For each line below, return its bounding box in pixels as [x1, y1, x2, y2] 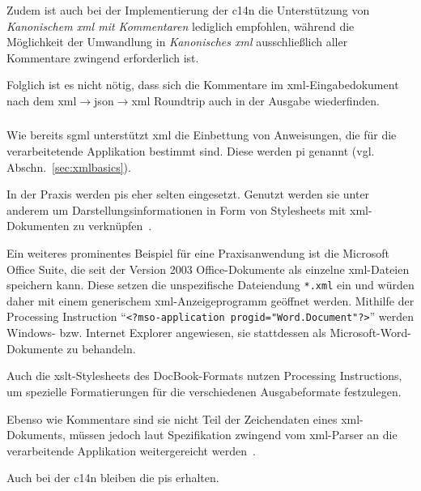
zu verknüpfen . [73, 217, 152, 234]
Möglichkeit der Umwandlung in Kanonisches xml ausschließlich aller [6, 33, 348, 50]
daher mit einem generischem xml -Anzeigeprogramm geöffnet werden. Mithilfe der [6, 292, 415, 309]
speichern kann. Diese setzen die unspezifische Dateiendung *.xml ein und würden [6, 276, 415, 293]
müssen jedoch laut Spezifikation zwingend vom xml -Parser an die [69, 426, 398, 443]
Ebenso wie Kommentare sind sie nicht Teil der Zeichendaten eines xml [6, 410, 360, 427]
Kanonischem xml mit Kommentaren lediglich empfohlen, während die [6, 17, 355, 34]
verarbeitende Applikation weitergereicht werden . [6, 442, 256, 459]
